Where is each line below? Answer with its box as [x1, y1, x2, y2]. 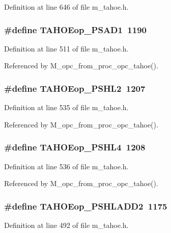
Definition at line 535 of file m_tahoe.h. [4, 102, 129, 113]
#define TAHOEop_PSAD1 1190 [4, 23, 147, 36]
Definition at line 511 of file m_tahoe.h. [4, 43, 129, 54]
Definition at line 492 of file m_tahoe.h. [4, 220, 129, 230]
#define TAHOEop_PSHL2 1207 [4, 82, 146, 94]
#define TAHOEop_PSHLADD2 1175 [4, 199, 167, 212]
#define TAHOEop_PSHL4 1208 [4, 141, 146, 153]
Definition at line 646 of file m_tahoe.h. [4, 2, 129, 12]
